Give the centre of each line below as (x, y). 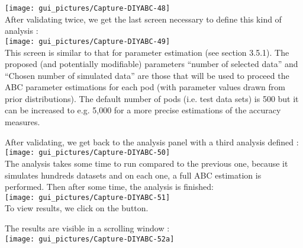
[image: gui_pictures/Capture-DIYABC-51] (88, 197)
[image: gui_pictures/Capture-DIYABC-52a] (90, 239)
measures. (22, 122)
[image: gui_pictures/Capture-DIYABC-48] (88, 8)
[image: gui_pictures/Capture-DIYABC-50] (88, 153)
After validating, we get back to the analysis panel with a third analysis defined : (152, 142)
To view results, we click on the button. (77, 208)
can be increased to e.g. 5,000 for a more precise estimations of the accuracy (143, 110)
